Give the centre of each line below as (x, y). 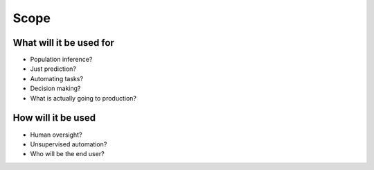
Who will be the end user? (67, 154)
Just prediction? (53, 69)
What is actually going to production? (83, 98)
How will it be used (54, 118)
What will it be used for (63, 43)
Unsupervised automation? (69, 144)
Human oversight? (56, 135)
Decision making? (55, 88)
